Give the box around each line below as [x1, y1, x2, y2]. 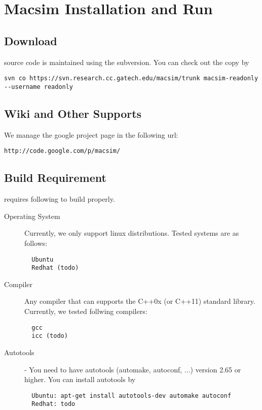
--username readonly [4, 83, 73, 90]
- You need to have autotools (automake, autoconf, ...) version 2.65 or [24, 364, 241, 374]
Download [4, 33, 57, 48]
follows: [24, 237, 48, 248]
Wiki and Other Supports [4, 105, 142, 121]
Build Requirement [4, 170, 106, 185]
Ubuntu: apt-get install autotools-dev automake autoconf [31, 392, 232, 399]
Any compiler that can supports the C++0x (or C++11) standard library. [24, 296, 255, 306]
